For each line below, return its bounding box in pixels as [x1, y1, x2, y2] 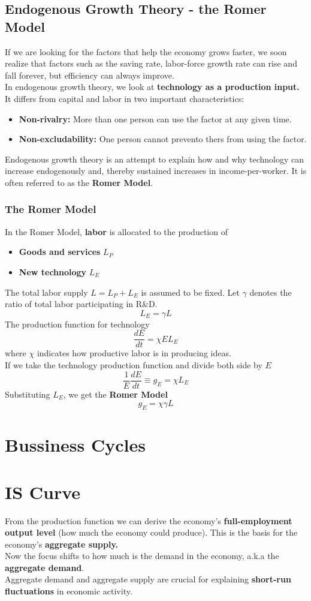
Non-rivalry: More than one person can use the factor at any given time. [19, 112, 292, 125]
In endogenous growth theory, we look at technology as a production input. [5, 80, 300, 93]
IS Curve [5, 479, 81, 504]
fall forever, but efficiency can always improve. [5, 68, 174, 81]
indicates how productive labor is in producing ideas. [37, 347, 231, 359]
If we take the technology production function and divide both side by [5, 358, 262, 371]
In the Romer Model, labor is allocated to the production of [5, 225, 228, 238]
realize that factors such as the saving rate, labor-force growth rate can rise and [5, 57, 297, 70]
